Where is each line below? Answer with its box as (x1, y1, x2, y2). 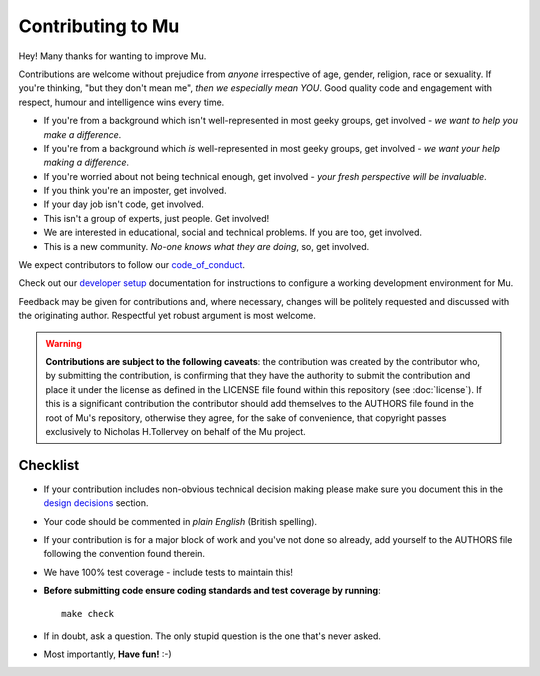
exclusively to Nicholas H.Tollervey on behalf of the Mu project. (45, 425, 307, 437)
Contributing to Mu (18, 15, 180, 37)
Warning (45, 337, 82, 349)
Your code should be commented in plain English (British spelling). (43, 515, 318, 527)
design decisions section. (43, 497, 149, 509)
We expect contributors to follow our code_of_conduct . (18, 259, 245, 271)
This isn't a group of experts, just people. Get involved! (43, 212, 270, 224)
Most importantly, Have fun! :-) (43, 648, 172, 660)
